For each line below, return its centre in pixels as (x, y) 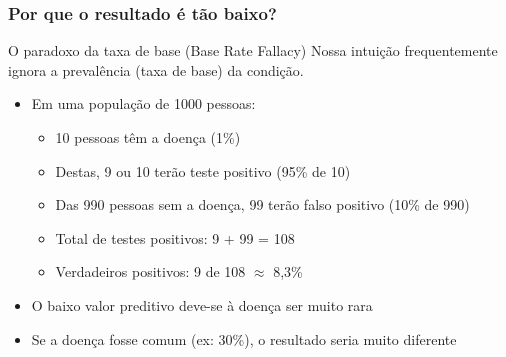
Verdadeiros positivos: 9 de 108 (150, 271)
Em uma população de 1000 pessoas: (143, 103)
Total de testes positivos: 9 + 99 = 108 (175, 237)
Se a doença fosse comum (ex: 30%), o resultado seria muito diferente (244, 338)
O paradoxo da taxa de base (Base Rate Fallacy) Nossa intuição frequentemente (253, 50)
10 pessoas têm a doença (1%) (148, 137)
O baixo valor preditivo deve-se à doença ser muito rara (202, 304)
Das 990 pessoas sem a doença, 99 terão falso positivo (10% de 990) (262, 204)
